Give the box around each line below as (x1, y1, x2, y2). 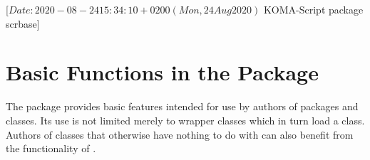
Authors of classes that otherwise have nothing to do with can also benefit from (6, 127, 354, 142)
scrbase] (6, 16, 40, 31)
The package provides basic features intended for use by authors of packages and (6, 99, 359, 114)
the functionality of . (6, 141, 96, 156)
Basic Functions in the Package (6, 58, 319, 87)
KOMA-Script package (263, 2, 364, 16)
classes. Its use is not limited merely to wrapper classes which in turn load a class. (6, 112, 365, 127)
